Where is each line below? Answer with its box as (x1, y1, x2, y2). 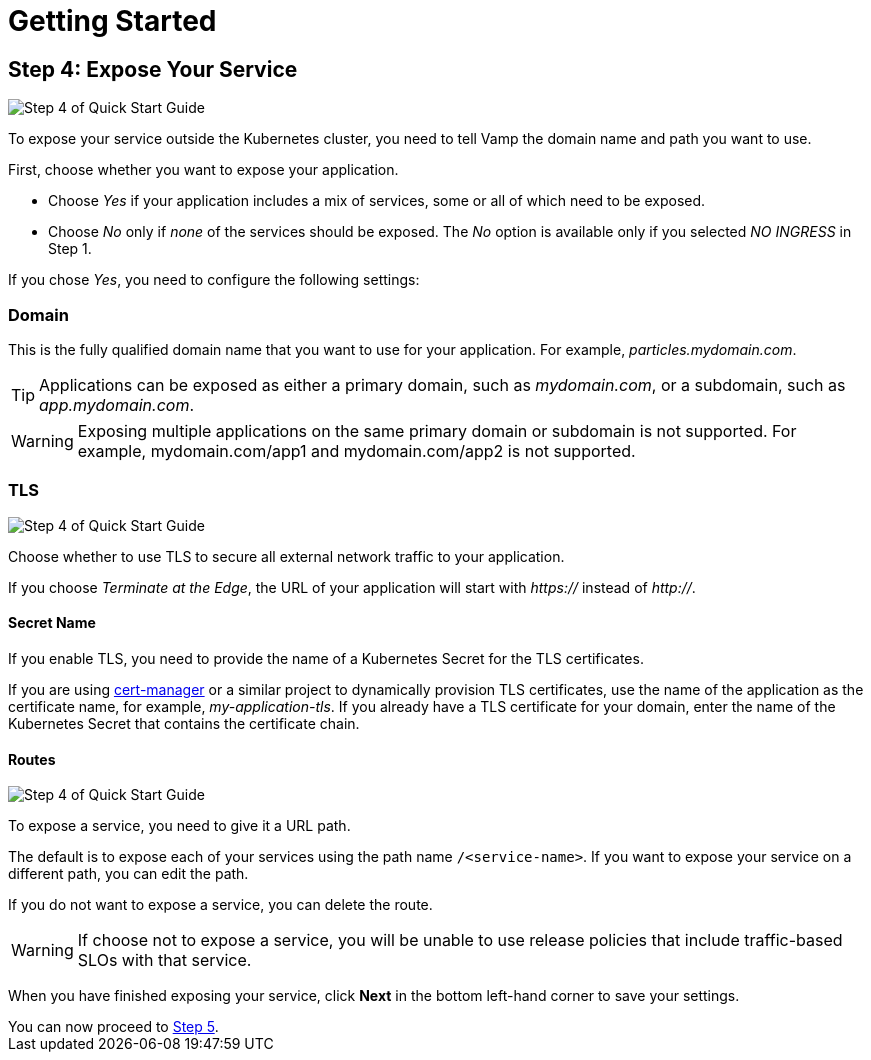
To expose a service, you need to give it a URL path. (8, 817, 351, 835)
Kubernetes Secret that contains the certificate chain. (8, 714, 360, 732)
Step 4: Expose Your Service (8, 56, 298, 82)
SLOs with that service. (77, 950, 252, 971)
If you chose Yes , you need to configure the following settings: (8, 271, 420, 289)
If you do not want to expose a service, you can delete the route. (8, 896, 433, 914)
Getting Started (8, 4, 217, 38)
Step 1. (48, 240, 92, 258)
